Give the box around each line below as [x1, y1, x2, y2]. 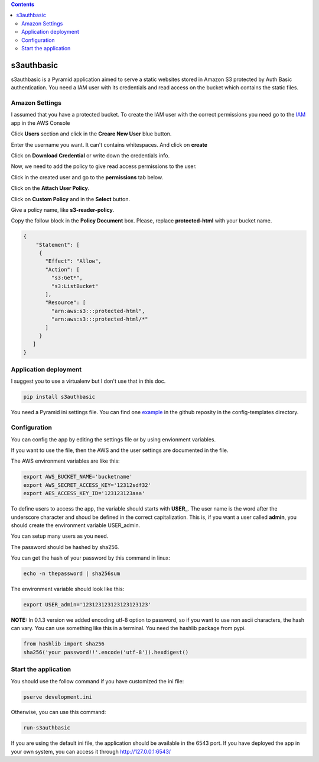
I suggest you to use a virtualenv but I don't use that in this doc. [11, 377, 166, 385]
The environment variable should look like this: [11, 586, 125, 593]
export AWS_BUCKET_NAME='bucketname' [23, 473, 133, 480]
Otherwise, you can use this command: [11, 709, 106, 716]
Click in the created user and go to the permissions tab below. [11, 173, 164, 180]
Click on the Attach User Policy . [11, 185, 90, 192]
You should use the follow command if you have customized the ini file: [11, 677, 184, 684]
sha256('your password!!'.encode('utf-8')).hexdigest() [23, 648, 189, 656]
